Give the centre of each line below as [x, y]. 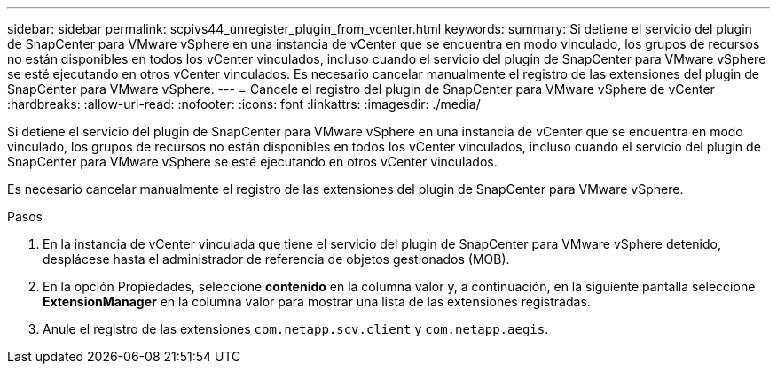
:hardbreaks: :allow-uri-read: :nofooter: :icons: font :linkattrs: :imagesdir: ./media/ [244, 104]
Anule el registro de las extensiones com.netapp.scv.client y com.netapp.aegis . [296, 329]
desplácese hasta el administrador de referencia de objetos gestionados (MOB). [276, 259]
